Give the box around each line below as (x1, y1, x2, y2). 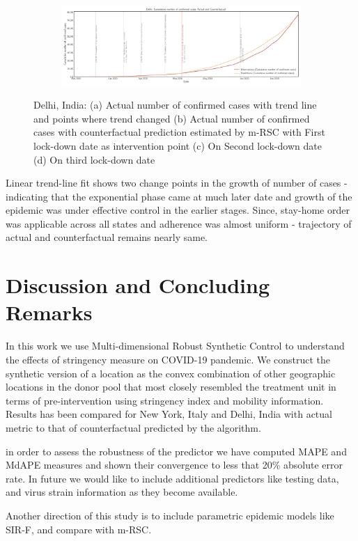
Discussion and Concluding (6, 271, 270, 299)
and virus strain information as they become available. (6, 485, 238, 499)
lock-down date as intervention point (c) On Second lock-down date (33, 138, 322, 152)
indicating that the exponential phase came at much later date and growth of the (6, 189, 352, 203)
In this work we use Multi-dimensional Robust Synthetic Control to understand (6, 338, 345, 353)
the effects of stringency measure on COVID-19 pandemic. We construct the (6, 352, 331, 366)
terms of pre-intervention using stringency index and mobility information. (6, 393, 324, 407)
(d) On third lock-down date (33, 152, 155, 166)
